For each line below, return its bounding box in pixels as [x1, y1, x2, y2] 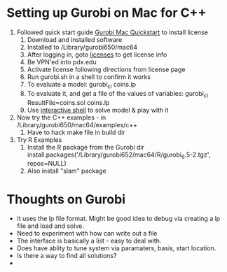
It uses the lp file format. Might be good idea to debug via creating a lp [16, 215, 221, 223]
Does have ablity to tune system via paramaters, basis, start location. [16, 244, 216, 252]
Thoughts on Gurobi [6, 191, 126, 207]
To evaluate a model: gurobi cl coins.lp [27, 80, 137, 90]
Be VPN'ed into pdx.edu [27, 57, 97, 66]
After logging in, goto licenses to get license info [27, 50, 167, 59]
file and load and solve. [16, 222, 85, 230]
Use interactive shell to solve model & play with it [27, 106, 169, 114]
